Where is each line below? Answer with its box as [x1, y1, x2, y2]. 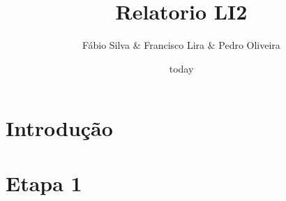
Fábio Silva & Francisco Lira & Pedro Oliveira [82, 38, 280, 52]
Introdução [6, 114, 113, 142]
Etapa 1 [6, 168, 82, 197]
